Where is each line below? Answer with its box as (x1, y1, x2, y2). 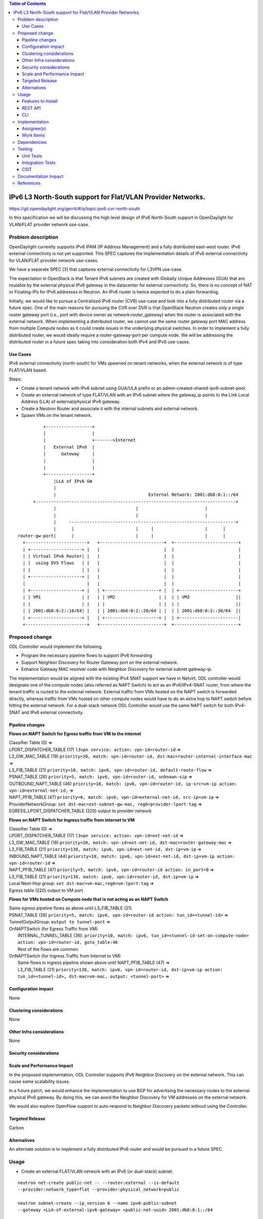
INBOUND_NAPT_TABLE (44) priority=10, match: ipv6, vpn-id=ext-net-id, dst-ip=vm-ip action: (9, 853, 235, 859)
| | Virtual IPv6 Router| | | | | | (22, 553, 241, 559)
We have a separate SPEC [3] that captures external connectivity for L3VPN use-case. (9, 266, 183, 273)
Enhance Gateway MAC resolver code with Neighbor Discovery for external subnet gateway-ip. (21, 666, 212, 672)
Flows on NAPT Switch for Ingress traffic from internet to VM (9, 817, 135, 823)
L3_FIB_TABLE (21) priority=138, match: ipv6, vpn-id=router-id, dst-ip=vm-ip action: (18, 966, 223, 972)
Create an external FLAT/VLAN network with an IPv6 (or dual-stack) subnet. (21, 1168, 173, 1175)
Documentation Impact (18, 173, 63, 179)
